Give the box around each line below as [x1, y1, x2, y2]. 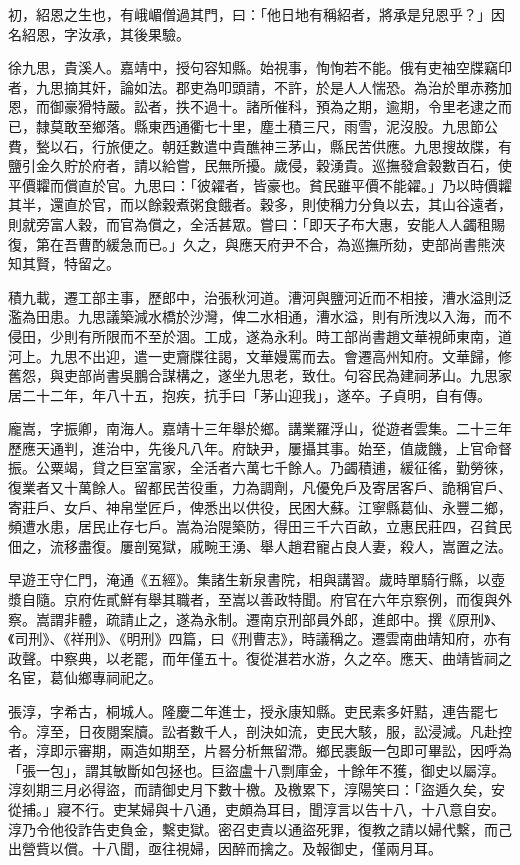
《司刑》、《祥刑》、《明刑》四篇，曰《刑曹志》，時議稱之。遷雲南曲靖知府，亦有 [8, 628, 512, 649]
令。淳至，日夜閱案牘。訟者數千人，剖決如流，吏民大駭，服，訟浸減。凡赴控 [8, 720, 512, 741]
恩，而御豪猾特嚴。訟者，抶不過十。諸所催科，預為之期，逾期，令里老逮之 [8, 96, 498, 117]
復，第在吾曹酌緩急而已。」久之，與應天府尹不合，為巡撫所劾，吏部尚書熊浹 [8, 233, 505, 254]
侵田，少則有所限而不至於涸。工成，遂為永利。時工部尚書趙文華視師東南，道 [8, 325, 512, 346]
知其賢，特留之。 [8, 253, 120, 274]
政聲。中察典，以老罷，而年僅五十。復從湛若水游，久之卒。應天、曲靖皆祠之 [8, 647, 512, 668]
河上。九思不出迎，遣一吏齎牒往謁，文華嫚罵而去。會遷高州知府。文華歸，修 [8, 345, 512, 366]
